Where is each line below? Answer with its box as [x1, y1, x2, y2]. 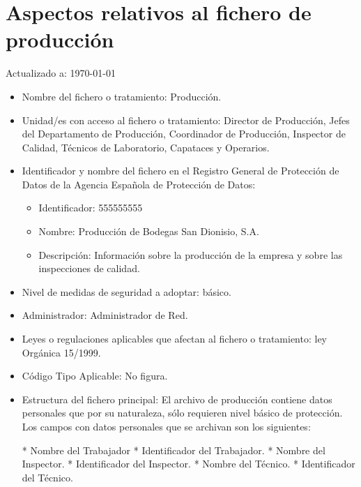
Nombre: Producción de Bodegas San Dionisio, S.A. [38, 224, 259, 239]
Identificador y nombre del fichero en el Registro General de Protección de [22, 163, 339, 178]
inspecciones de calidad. [38, 261, 140, 276]
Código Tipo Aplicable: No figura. [22, 368, 168, 383]
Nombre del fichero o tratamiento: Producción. [22, 89, 222, 103]
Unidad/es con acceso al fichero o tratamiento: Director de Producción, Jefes [22, 112, 350, 127]
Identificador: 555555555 [38, 200, 143, 215]
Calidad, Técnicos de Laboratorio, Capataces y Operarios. [22, 140, 270, 154]
